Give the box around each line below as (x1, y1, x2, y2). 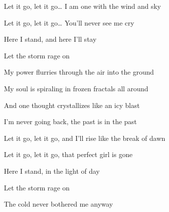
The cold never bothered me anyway (4, 199, 113, 209)
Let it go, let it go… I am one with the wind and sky (4, 1, 161, 11)
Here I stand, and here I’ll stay (4, 34, 97, 44)
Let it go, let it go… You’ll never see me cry (4, 17, 134, 27)
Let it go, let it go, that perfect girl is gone (4, 149, 133, 159)
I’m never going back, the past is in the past (4, 116, 137, 127)
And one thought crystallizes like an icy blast (4, 100, 140, 110)
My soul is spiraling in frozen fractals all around (4, 83, 148, 93)
